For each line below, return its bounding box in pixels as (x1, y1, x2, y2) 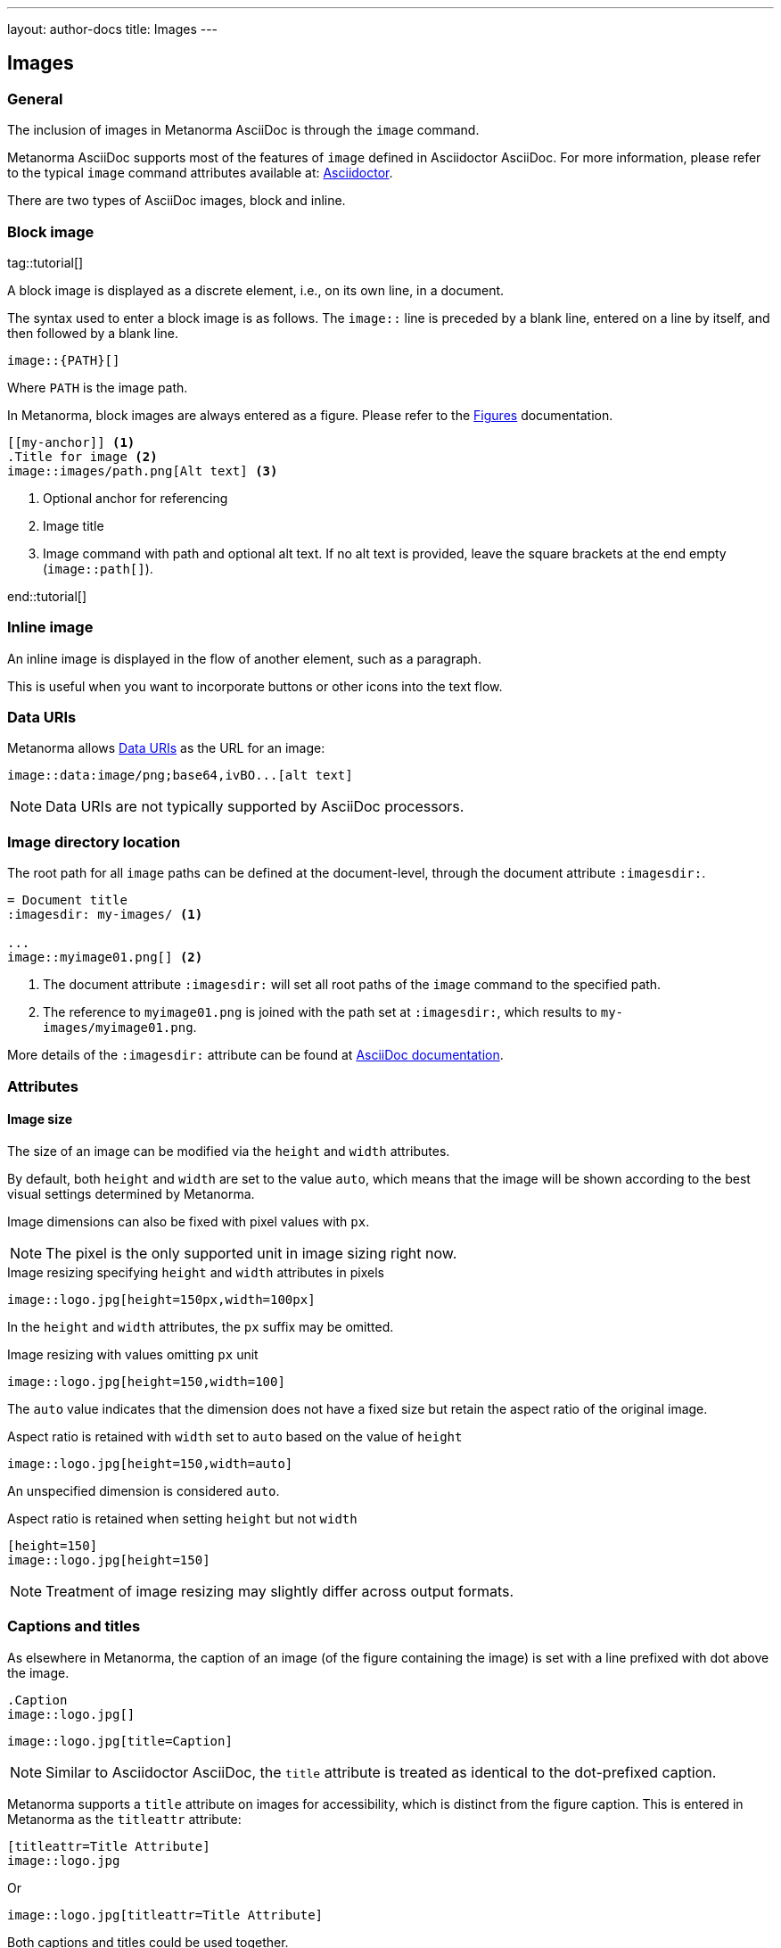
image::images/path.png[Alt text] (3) (7, 463, 278, 478)
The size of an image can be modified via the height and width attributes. (7, 1143, 450, 1159)
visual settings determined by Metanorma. (7, 1185, 255, 1201)
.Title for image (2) (7, 449, 158, 464)
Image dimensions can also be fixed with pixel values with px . (7, 1213, 370, 1229)
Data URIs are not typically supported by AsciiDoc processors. (45, 797, 464, 816)
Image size (7, 1111, 73, 1127)
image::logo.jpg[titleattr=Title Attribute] (7, 1907, 324, 1922)
